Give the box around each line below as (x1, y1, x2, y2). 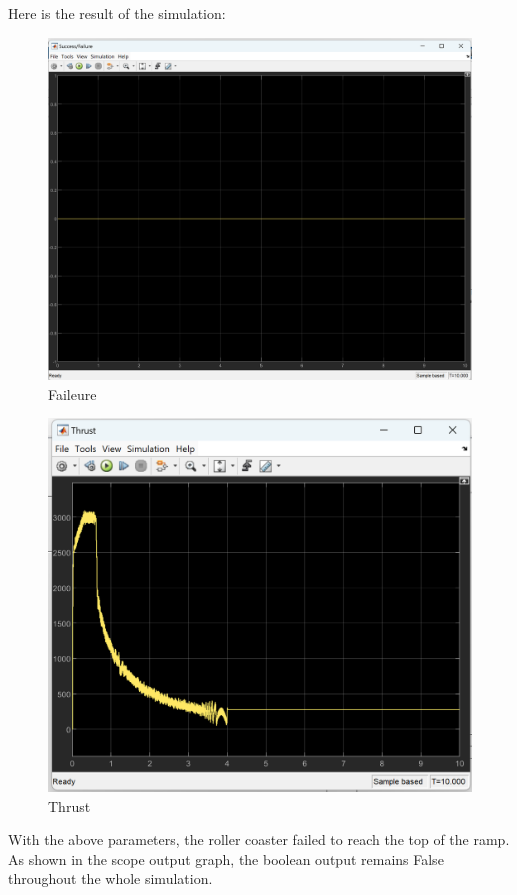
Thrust (48, 795, 91, 816)
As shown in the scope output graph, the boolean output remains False (8, 848, 444, 869)
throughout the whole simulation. (8, 868, 213, 889)
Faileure (48, 383, 97, 404)
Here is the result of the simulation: (8, 3, 226, 23)
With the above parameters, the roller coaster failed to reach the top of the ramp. (8, 829, 510, 850)
